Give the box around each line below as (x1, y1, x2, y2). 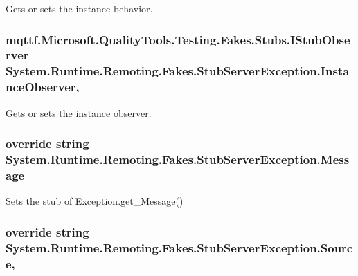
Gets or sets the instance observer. (6, 105, 152, 120)
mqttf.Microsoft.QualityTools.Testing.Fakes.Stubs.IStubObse (6, 30, 350, 48)
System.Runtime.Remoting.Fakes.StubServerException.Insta (6, 62, 350, 80)
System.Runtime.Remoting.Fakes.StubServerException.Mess (6, 151, 350, 168)
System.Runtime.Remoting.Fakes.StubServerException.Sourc (6, 239, 353, 256)
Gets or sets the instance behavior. (6, 1, 153, 15)
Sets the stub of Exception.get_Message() (6, 194, 184, 208)
